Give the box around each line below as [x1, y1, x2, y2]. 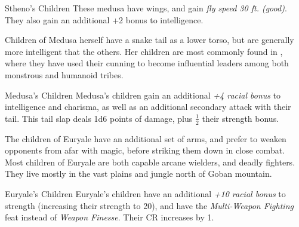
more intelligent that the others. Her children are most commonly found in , [5, 45, 283, 57]
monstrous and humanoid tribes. [5, 68, 124, 81]
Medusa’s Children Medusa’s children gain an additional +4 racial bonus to [5, 88, 281, 101]
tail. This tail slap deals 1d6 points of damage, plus [5, 112, 193, 124]
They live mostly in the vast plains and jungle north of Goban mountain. [5, 167, 272, 180]
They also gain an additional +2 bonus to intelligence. [5, 13, 204, 26]
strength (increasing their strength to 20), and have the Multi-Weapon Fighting [5, 199, 294, 211]
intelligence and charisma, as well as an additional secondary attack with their [5, 100, 291, 113]
